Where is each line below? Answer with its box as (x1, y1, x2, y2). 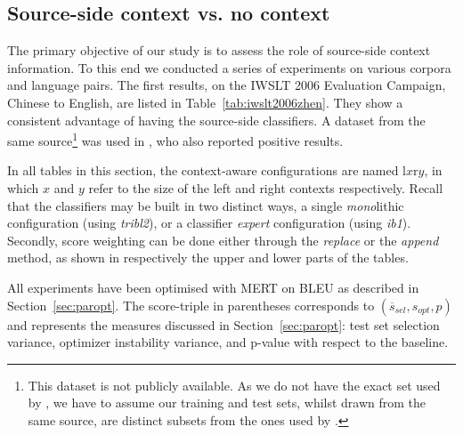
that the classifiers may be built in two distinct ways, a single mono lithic (7, 196, 404, 214)
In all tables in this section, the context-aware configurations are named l (7, 161, 407, 180)
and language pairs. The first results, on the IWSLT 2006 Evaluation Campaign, (7, 76, 446, 94)
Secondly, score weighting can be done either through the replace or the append (7, 230, 439, 249)
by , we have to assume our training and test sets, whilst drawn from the (28, 393, 426, 412)
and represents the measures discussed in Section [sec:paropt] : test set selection (7, 315, 440, 334)
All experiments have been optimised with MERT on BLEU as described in (7, 278, 419, 296)
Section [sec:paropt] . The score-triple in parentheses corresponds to (7, 295, 375, 314)
